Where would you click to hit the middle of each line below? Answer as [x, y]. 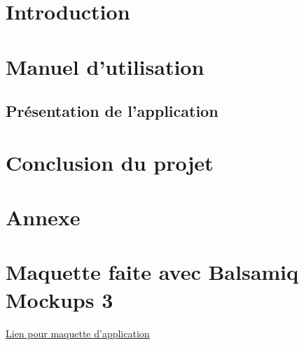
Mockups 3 [60, 299]
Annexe [43, 217]
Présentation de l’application [112, 111]
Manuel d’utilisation [105, 66]
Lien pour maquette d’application [78, 333]
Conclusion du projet [110, 162]
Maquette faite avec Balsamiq [152, 272]
